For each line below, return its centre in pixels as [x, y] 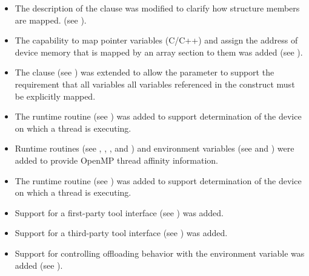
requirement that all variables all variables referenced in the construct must [155, 84]
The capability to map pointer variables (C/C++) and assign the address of [156, 40]
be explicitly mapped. [55, 96]
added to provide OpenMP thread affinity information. [117, 160]
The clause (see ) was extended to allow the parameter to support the [145, 72]
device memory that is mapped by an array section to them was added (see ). [159, 52]
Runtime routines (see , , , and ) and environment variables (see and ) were [154, 148]
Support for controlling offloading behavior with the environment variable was [160, 253]
